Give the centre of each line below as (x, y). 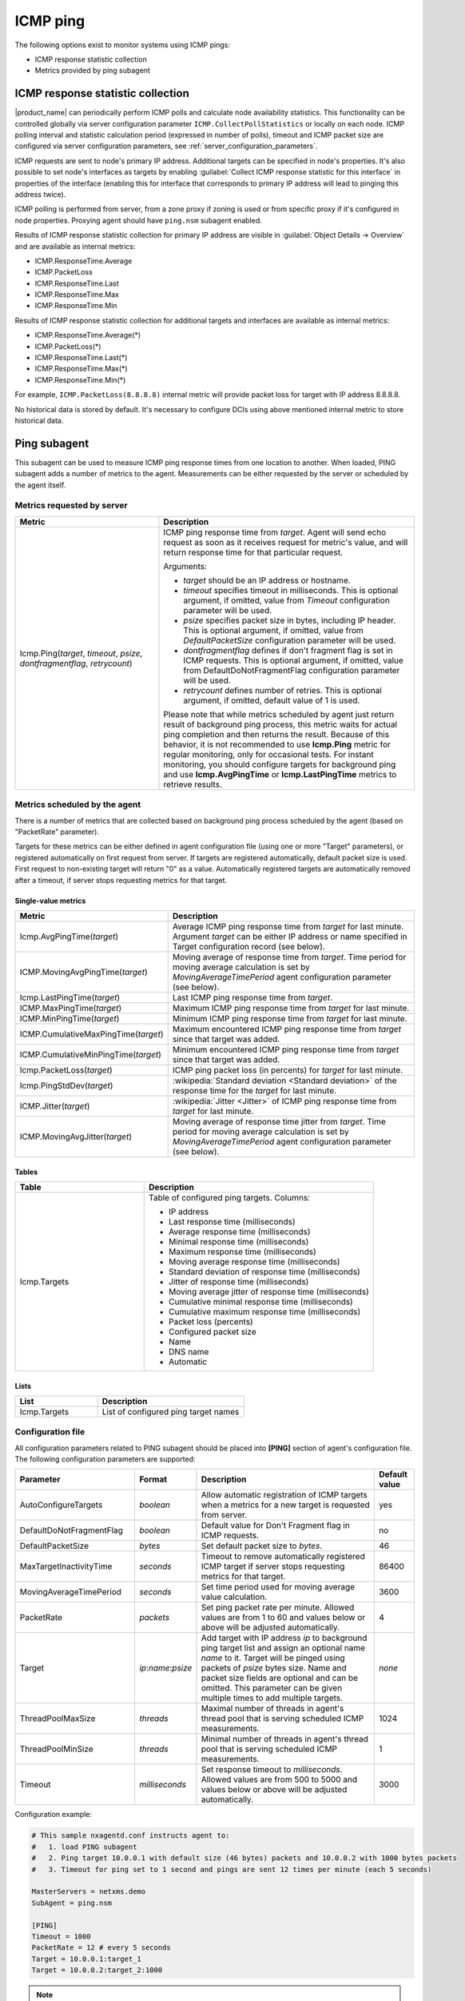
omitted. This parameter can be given (272, 1688)
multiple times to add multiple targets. (272, 1698)
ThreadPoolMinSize (56, 1749)
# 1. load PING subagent (84, 1847)
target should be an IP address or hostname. (267, 580)
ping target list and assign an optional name (283, 1648)
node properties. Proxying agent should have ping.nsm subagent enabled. (139, 220)
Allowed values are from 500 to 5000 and (279, 1779)
